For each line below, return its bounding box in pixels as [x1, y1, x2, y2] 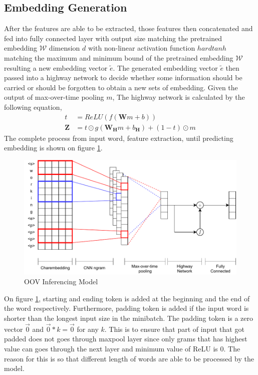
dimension [49, 43, 80, 53]
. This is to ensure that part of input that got [104, 323, 244, 334]
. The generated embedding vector [113, 62, 218, 73]
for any [77, 323, 99, 334]
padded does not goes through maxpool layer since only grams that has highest [4, 333, 247, 344]
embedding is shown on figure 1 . [4, 142, 103, 153]
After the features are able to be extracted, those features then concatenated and [4, 23, 253, 34]
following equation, [4, 101, 62, 112]
